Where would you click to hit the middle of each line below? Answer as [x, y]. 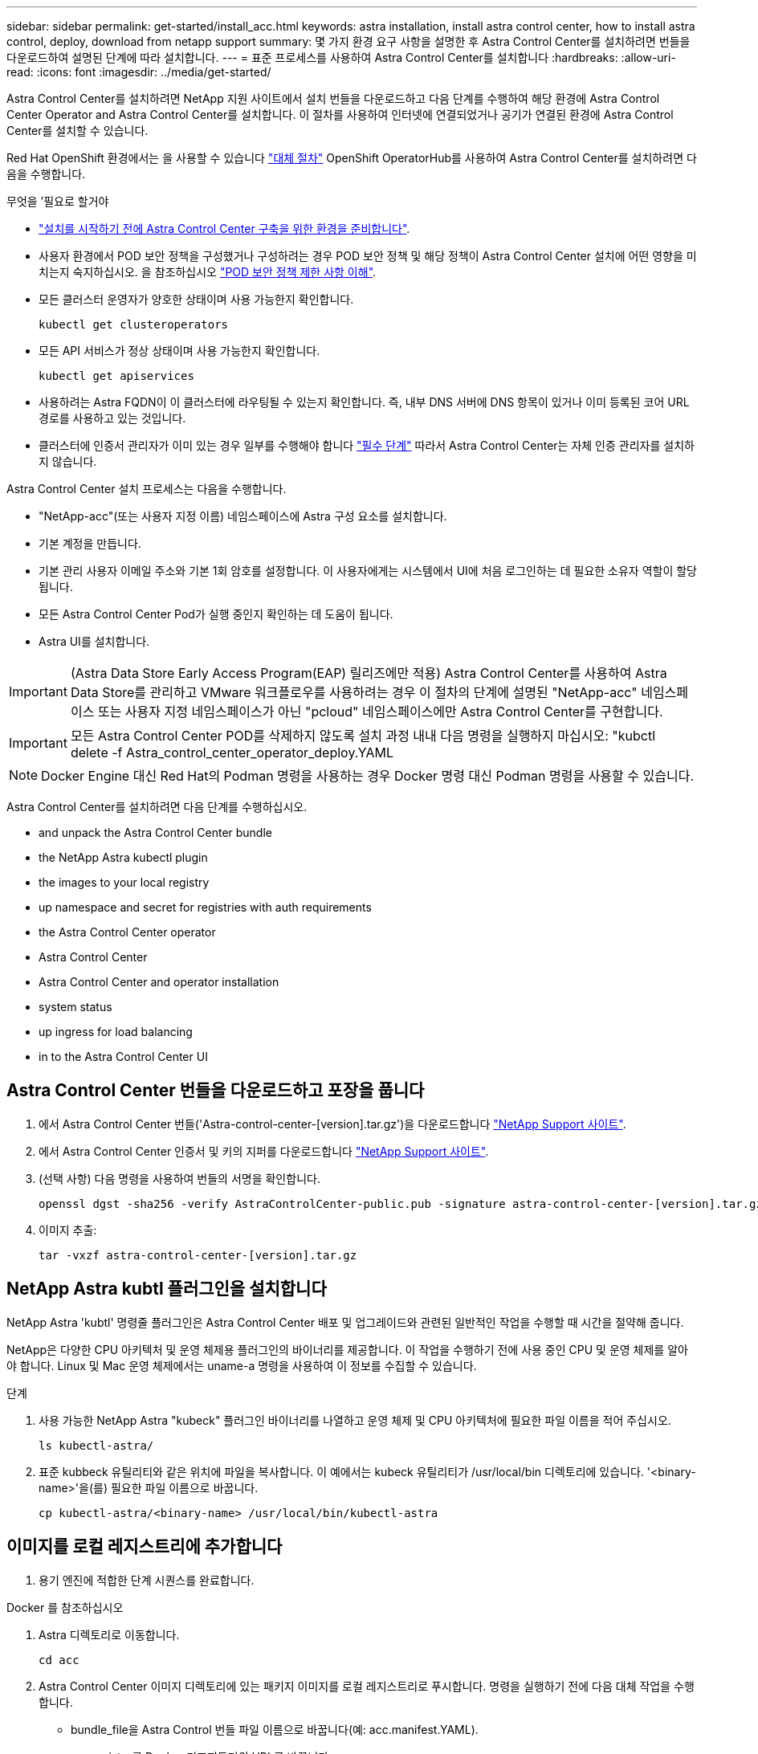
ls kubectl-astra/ [96, 1445]
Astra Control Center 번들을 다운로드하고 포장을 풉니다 [216, 1091]
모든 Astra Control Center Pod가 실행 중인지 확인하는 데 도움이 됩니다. [216, 614]
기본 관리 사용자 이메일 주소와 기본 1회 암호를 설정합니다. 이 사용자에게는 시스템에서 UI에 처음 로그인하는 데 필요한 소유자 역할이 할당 [368, 571]
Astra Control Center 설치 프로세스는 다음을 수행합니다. [147, 489]
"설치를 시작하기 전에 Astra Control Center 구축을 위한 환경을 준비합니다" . [224, 228]
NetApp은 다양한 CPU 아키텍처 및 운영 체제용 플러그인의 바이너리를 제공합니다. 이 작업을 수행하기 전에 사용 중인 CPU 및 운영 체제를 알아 [347, 1349]
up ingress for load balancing [116, 1032]
